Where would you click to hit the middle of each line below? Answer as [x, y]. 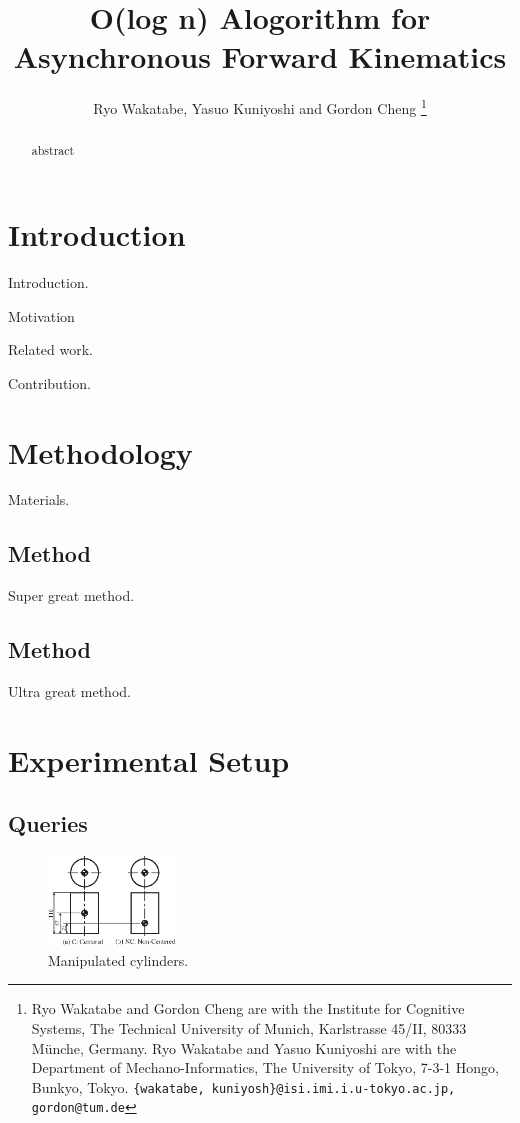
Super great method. [71, 595]
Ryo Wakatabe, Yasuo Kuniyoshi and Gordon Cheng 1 [260, 106]
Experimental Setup [149, 759]
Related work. [51, 349]
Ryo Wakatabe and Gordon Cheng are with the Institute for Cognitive [248, 1008]
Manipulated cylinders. [118, 959]
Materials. [39, 499]
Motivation [41, 315]
